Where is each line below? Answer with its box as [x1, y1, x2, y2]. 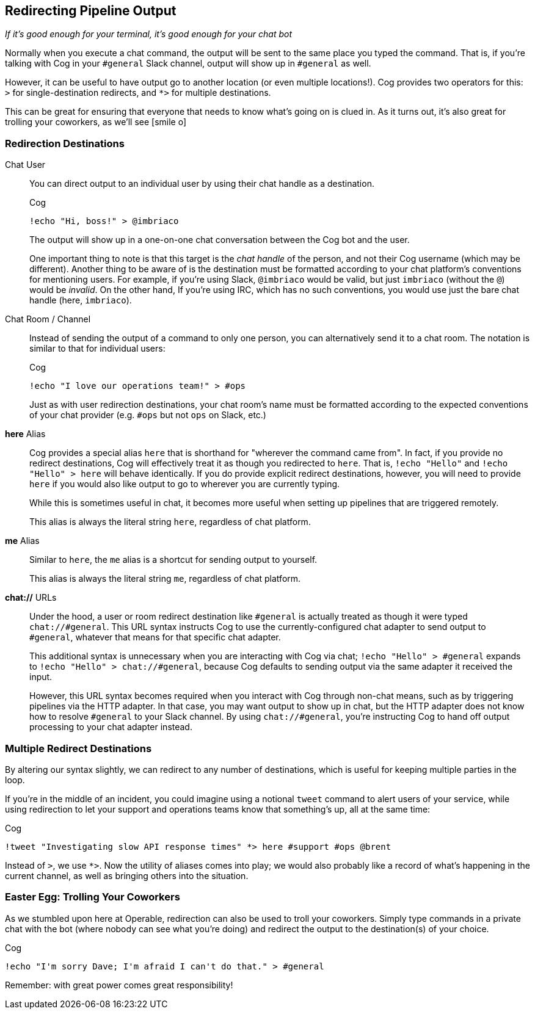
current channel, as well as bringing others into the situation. [5, 870, 249, 881]
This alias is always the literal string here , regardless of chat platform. [29, 516, 311, 527]
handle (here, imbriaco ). [29, 295, 132, 306]
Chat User [5, 159, 46, 170]
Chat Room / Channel [5, 314, 91, 325]
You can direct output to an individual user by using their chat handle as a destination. [29, 178, 374, 189]
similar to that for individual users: [29, 343, 166, 354]
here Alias [5, 429, 46, 440]
